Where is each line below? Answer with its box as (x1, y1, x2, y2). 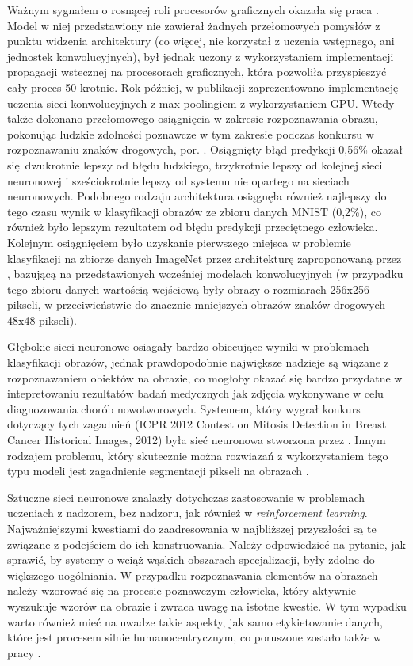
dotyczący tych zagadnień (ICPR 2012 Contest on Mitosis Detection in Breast (7, 416, 387, 432)
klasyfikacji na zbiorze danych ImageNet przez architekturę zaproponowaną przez (7, 249, 402, 266)
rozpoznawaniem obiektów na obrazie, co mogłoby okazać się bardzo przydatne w (7, 369, 403, 386)
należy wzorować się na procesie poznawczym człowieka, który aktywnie (7, 582, 357, 599)
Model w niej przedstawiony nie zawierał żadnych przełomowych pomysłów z (7, 17, 380, 33)
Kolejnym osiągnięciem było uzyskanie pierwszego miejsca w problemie (7, 234, 351, 250)
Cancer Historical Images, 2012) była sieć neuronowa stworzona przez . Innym (7, 432, 386, 448)
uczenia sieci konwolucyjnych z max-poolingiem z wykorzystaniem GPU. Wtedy (7, 94, 395, 111)
